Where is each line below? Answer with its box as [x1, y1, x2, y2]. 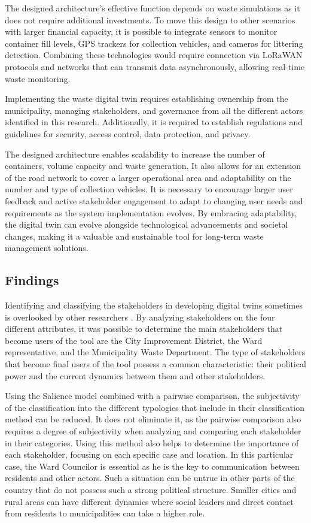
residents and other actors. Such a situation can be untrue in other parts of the [5, 471, 295, 484]
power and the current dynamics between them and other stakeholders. [5, 369, 266, 382]
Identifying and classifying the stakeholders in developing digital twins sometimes [5, 299, 303, 312]
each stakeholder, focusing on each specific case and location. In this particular [5, 448, 294, 461]
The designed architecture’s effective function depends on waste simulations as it [5, 2, 300, 14]
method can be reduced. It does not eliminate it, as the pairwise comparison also [5, 413, 301, 425]
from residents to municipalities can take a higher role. [5, 507, 205, 519]
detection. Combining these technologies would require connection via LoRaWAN [5, 49, 303, 61]
